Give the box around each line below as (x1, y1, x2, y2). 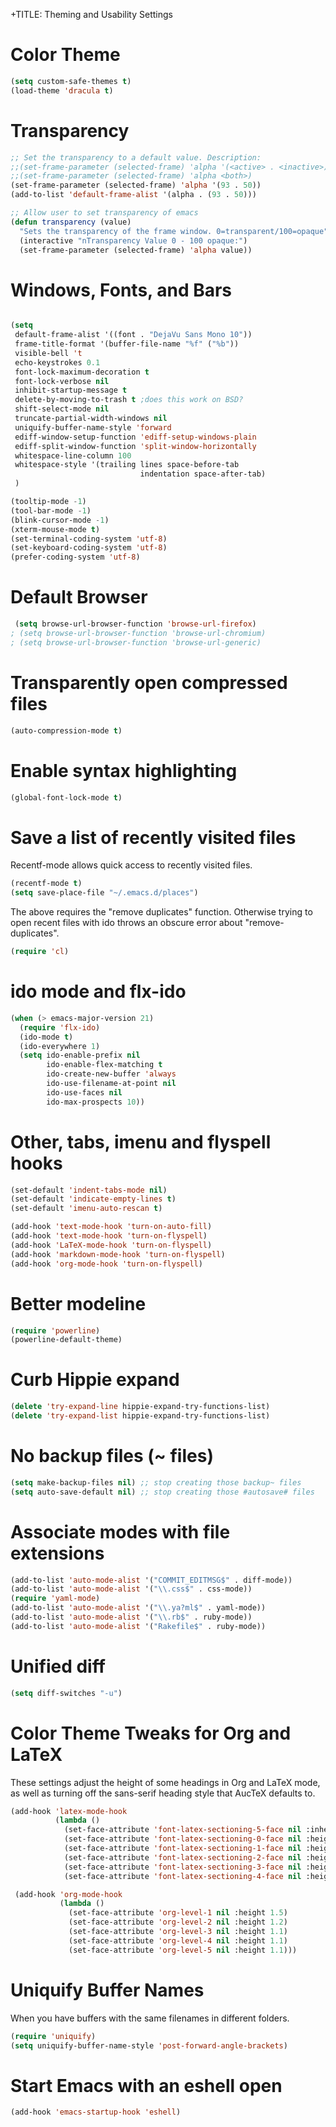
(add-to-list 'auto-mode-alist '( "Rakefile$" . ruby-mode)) (10, 1621, 267, 1631)
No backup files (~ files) (10, 1445, 214, 1468)
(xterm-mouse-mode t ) (10, 524, 101, 534)
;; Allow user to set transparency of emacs (10, 208, 199, 218)
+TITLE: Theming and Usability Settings (10, 9, 173, 20)
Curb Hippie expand (10, 1369, 180, 1391)
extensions (10, 1542, 105, 1564)
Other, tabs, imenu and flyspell (10, 1130, 272, 1153)
